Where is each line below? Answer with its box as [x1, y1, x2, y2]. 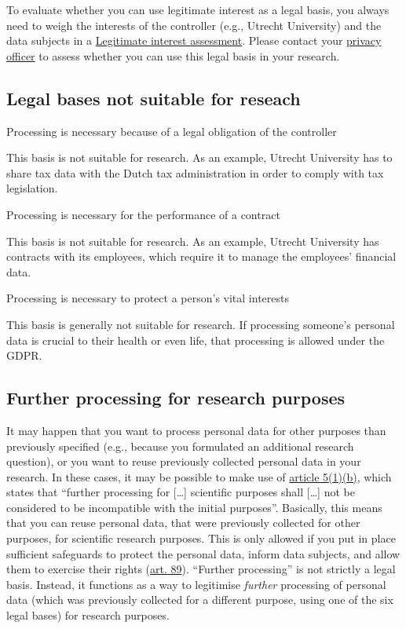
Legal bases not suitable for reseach [6, 86, 301, 110]
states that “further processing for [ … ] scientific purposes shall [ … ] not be [6, 484, 355, 500]
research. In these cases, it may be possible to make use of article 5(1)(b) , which [6, 468, 392, 485]
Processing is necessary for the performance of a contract [6, 206, 280, 222]
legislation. [6, 180, 58, 196]
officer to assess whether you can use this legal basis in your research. [6, 47, 340, 64]
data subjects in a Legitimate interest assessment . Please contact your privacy [6, 32, 382, 49]
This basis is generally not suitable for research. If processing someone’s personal [6, 316, 395, 332]
